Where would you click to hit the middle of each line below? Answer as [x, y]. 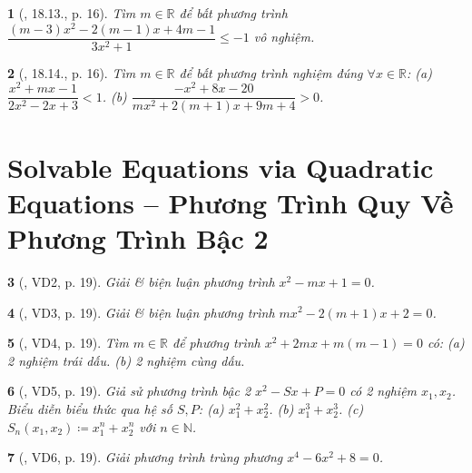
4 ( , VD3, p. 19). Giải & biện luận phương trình [141, 312]
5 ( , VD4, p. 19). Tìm [68, 343]
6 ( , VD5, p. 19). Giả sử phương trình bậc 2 [129, 391]
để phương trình [216, 343]
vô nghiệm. [284, 37]
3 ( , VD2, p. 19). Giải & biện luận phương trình [141, 281]
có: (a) [446, 343]
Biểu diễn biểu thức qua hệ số [90, 408]
